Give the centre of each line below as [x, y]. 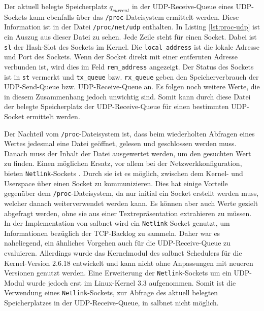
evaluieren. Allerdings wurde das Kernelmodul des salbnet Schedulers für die [123, 253]
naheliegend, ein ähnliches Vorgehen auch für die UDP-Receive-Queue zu [118, 243]
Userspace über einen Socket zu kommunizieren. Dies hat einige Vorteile [116, 183]
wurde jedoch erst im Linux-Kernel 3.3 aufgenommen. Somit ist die [131, 282]
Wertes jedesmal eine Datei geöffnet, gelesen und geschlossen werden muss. [120, 143]
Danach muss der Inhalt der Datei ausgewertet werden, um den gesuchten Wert [128, 153]
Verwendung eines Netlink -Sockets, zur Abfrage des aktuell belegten [111, 292]
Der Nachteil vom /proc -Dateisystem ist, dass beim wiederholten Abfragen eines [129, 133]
